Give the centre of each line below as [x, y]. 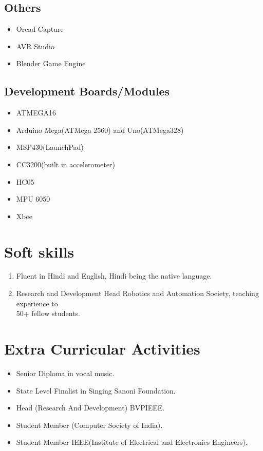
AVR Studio [35, 46]
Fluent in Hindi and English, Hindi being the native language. [114, 276]
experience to [37, 303]
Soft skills [39, 251]
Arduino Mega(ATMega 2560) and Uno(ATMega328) [100, 130]
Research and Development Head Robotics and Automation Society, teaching [137, 293]
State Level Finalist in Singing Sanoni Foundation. [96, 390]
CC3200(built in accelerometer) [65, 164]
